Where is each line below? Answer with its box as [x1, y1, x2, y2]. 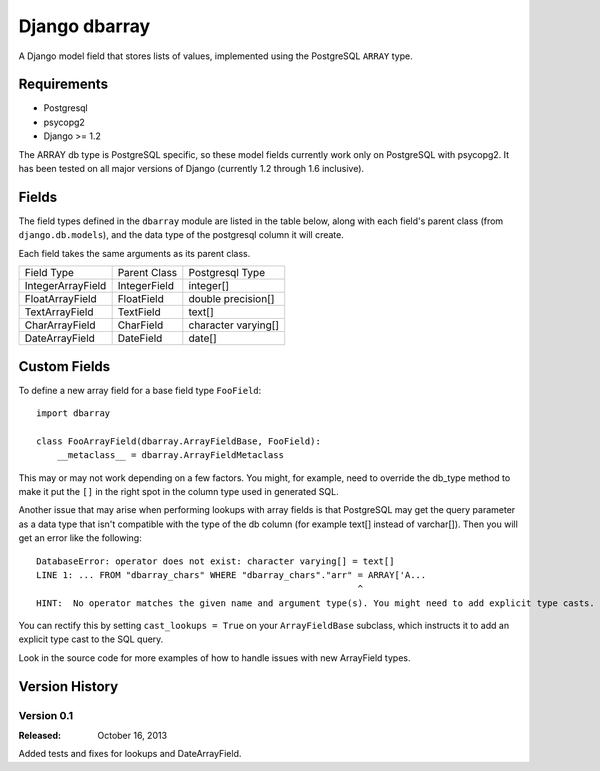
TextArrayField [24, 305, 94, 319]
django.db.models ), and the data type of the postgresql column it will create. [18, 229, 345, 241]
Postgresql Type [188, 266, 265, 280]
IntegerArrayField [24, 279, 107, 293]
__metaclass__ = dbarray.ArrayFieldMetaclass [56, 450, 285, 461]
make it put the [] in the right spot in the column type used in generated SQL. [18, 485, 339, 497]
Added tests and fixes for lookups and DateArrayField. [18, 748, 242, 760]
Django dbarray [18, 15, 151, 37]
